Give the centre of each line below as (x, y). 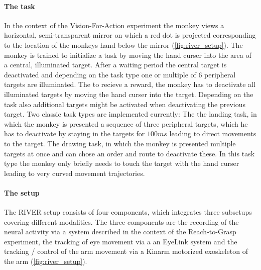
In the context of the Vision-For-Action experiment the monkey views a (114, 25)
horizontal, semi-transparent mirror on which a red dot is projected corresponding (130, 35)
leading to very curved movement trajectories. (75, 173)
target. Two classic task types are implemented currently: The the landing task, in (130, 114)
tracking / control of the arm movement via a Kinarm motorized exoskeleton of (126, 251)
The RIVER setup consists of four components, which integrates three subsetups (128, 212)
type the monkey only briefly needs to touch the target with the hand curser (122, 163)
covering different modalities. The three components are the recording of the (121, 221)
